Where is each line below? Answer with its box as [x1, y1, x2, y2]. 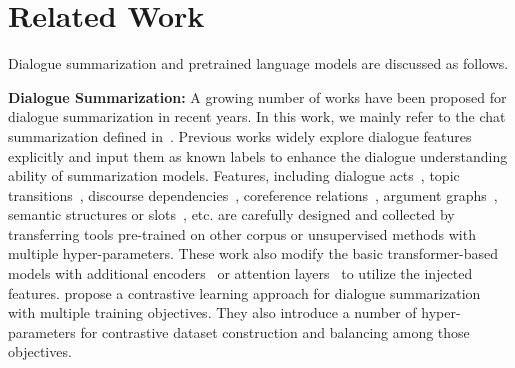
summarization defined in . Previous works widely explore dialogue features [8, 125, 472, 146]
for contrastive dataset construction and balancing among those [80, 321, 470, 342]
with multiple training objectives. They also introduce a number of [8, 302, 417, 323]
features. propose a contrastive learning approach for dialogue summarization [8, 282, 481, 303]
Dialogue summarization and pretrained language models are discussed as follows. [8, 53, 509, 74]
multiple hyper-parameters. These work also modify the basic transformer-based [8, 243, 498, 264]
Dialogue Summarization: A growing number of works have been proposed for [8, 86, 507, 107]
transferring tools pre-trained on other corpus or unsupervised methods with [8, 223, 476, 244]
